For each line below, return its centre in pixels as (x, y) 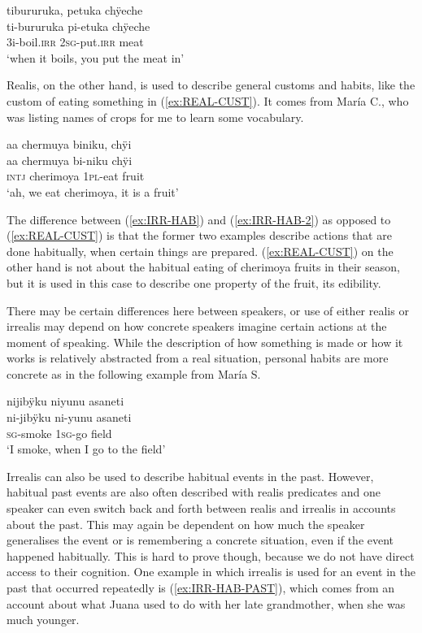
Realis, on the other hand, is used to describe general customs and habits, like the (211, 85)
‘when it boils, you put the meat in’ (96, 57)
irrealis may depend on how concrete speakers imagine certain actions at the (197, 326)
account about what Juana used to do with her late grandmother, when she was (206, 603)
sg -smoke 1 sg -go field (59, 433)
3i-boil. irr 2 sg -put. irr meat (75, 42)
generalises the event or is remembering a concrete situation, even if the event (200, 540)
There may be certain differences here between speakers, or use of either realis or (208, 310)
